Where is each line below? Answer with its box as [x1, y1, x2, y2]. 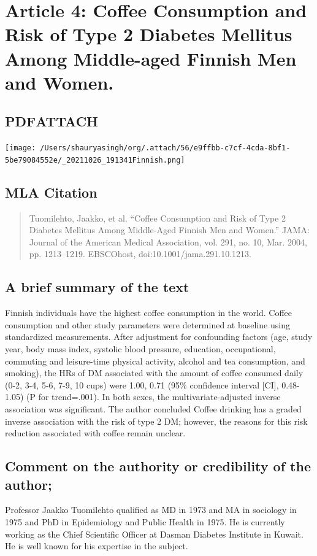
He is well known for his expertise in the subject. [5, 539, 188, 552]
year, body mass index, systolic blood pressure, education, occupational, [5, 342, 276, 355]
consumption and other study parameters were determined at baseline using [5, 318, 290, 331]
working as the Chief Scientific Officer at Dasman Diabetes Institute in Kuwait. [5, 527, 304, 540]
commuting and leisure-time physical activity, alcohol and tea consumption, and [5, 354, 305, 367]
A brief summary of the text [5, 277, 189, 296]
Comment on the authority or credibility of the [5, 457, 311, 476]
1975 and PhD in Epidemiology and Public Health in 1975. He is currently [5, 515, 285, 528]
